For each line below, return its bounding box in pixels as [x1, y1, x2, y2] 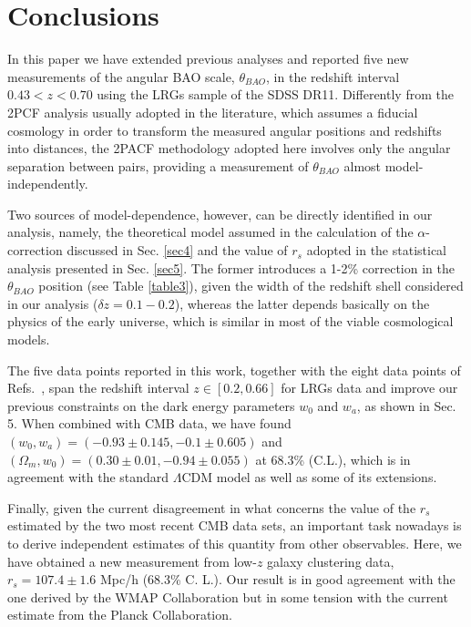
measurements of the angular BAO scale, [7, 67, 235, 86]
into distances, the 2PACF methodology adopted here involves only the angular [7, 139, 451, 158]
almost [343, 156, 382, 175]
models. [7, 330, 50, 349]
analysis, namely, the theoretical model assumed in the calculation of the [7, 222, 414, 242]
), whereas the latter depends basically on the [174, 293, 430, 313]
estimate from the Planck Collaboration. [7, 605, 232, 624]
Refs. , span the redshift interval [7, 378, 189, 397]
